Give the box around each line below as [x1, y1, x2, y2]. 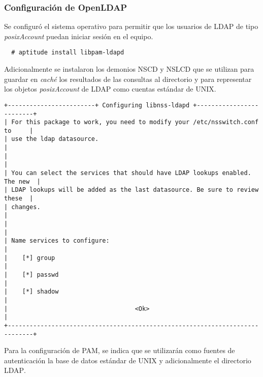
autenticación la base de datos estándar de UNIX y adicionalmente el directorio [4, 355, 251, 365]
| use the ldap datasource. [4, 135, 99, 143]
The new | [4, 178, 41, 185]
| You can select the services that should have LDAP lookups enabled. [4, 169, 251, 177]
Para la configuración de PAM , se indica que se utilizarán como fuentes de [4, 345, 235, 356]
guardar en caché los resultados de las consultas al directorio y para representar [4, 73, 252, 84]
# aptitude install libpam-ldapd [11, 49, 124, 56]
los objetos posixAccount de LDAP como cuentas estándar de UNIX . [4, 83, 216, 94]
